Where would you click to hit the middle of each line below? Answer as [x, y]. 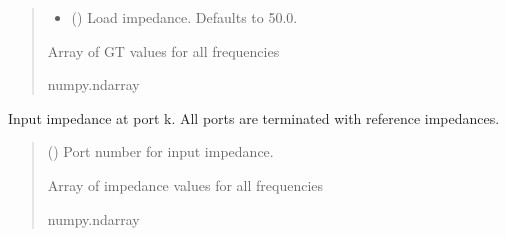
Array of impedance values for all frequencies [185, 184]
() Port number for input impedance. [160, 151]
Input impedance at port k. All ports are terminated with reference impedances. [254, 117]
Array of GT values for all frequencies [163, 50]
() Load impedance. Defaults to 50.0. [184, 17]
